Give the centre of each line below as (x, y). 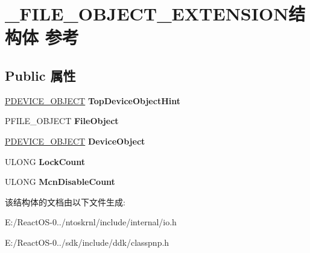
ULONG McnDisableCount (60, 182)
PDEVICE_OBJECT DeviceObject (75, 141)
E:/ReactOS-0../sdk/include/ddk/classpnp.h (87, 242)
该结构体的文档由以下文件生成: (65, 201)
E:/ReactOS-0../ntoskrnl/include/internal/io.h (91, 222)
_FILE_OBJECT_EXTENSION (147, 14)
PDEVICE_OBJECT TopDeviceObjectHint (93, 100)
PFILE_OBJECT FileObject (62, 121)
